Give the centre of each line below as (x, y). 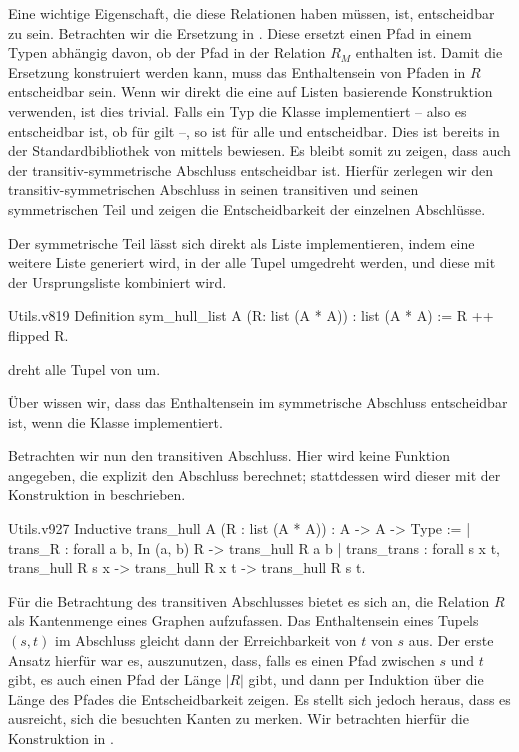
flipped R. (38, 334)
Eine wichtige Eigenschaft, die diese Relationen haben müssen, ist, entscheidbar (251, 13)
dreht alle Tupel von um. (84, 368)
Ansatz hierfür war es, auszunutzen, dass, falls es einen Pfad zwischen (221, 659)
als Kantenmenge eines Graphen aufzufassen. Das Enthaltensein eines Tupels (243, 620)
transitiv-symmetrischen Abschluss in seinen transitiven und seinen (213, 189)
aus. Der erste (451, 640)
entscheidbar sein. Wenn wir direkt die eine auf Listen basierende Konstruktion (250, 91)
